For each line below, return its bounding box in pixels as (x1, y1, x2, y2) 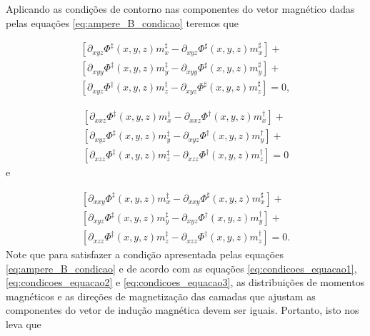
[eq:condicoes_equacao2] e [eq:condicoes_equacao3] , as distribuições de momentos (6, 275, 365, 290)
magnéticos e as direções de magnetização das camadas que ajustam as (6, 288, 316, 303)
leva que (6, 317, 41, 332)
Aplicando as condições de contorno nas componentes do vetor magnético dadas (6, 1, 355, 16)
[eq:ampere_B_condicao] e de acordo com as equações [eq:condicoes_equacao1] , (6, 260, 357, 275)
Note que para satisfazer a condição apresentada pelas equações (6, 247, 284, 262)
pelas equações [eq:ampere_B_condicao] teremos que (6, 15, 239, 30)
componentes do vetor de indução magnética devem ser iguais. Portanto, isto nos (6, 302, 359, 317)
